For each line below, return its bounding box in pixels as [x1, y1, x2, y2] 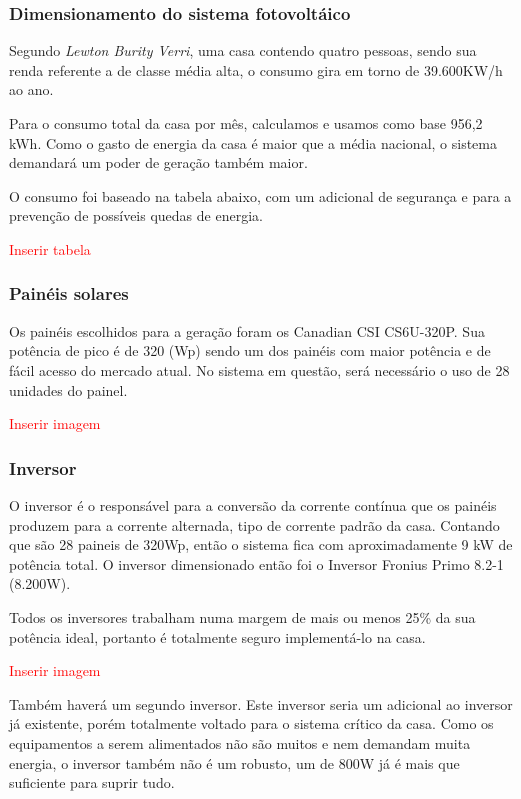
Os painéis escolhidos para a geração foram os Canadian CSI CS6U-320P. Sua [9, 320, 485, 341]
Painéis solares [9, 281, 129, 306]
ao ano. [9, 79, 54, 100]
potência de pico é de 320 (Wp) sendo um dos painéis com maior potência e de [9, 340, 491, 361]
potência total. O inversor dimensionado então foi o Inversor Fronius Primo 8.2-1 [9, 553, 504, 574]
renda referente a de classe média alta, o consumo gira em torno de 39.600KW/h [9, 59, 503, 80]
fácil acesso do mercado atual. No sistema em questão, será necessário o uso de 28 [9, 359, 510, 380]
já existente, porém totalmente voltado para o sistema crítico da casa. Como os [9, 713, 494, 734]
